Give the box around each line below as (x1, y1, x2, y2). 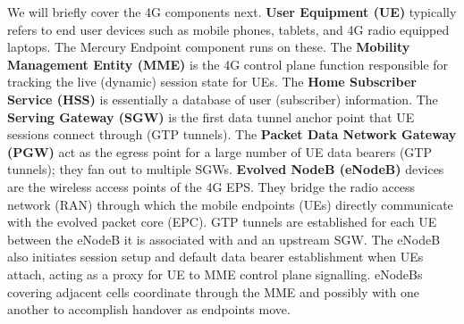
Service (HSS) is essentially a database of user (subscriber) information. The (7, 89, 438, 108)
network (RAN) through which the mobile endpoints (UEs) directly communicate (7, 195, 453, 213)
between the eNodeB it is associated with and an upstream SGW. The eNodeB (7, 229, 441, 248)
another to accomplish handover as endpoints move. (7, 300, 291, 319)
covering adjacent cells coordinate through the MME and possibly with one (7, 282, 420, 301)
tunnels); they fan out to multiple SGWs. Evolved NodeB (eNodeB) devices (7, 160, 444, 179)
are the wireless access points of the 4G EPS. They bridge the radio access (7, 177, 416, 195)
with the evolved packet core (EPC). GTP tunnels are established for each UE (7, 212, 437, 231)
